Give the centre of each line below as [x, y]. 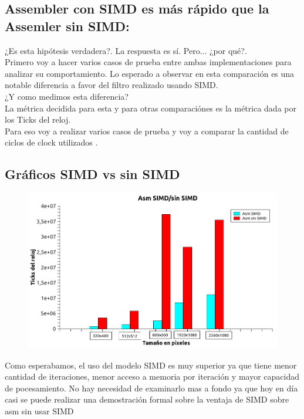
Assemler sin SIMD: [67, 26]
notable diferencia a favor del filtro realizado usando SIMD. [112, 85]
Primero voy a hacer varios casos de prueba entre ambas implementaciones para [148, 62]
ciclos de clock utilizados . [51, 142]
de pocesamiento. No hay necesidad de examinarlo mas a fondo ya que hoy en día [151, 388]
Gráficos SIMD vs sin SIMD [92, 174]
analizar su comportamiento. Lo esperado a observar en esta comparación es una [150, 73]
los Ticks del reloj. [38, 119]
